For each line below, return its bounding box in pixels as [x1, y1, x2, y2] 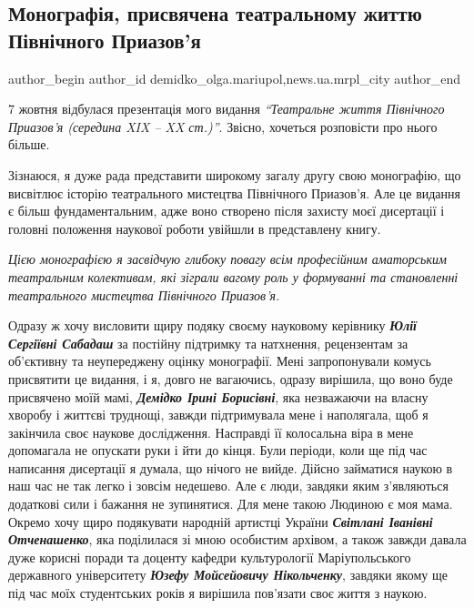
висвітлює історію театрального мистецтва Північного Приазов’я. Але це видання [8, 183, 461, 202]
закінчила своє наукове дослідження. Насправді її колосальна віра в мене [8, 422, 414, 441]
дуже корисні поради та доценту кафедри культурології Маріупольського [8, 547, 411, 566]
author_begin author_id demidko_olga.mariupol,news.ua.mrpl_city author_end [8, 68, 460, 87]
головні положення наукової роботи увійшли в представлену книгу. [8, 218, 381, 238]
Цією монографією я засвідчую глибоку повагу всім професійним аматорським [8, 249, 447, 269]
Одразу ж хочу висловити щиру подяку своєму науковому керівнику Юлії [8, 316, 417, 335]
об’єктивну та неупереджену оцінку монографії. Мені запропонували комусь [8, 351, 431, 370]
